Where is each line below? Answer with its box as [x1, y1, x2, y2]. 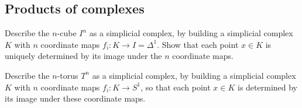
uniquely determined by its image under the [5, 50, 162, 62]
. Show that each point [157, 38, 239, 50]
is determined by [238, 81, 298, 93]
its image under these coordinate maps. [5, 92, 146, 104]
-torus [57, 69, 78, 81]
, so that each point [140, 81, 211, 93]
